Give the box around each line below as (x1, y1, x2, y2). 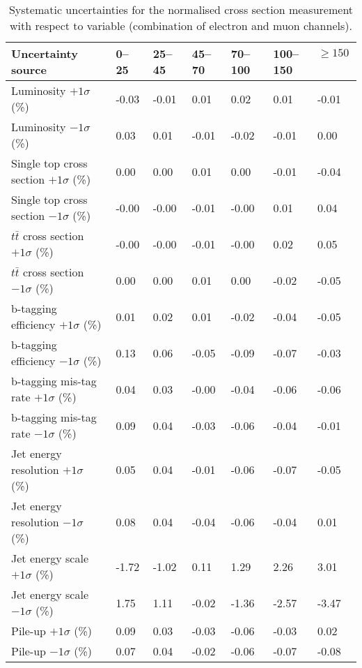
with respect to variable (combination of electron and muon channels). (10, 17, 352, 34)
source (11, 61, 47, 77)
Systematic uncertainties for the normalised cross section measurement (8, 1, 354, 17)
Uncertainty (11, 45, 78, 61)
